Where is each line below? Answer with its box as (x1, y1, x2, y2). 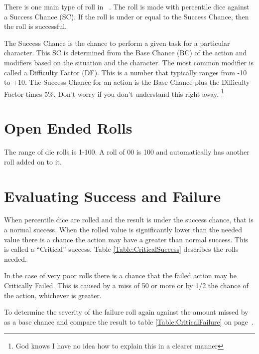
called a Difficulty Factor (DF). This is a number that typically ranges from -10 (4, 67, 247, 77)
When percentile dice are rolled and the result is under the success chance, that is (4, 214, 254, 225)
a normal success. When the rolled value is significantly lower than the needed (4, 224, 243, 235)
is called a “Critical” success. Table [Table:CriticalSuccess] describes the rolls (4, 244, 239, 254)
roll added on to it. (4, 156, 62, 167)
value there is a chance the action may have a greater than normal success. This (4, 234, 249, 244)
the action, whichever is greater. (4, 290, 102, 300)
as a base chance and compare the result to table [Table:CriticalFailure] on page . (4, 316, 254, 327)
